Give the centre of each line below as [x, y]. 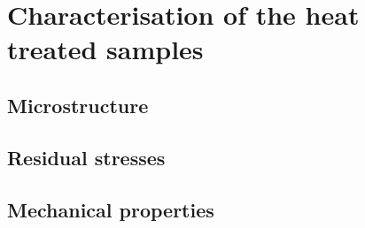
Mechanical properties [111, 209]
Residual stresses [86, 157]
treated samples [105, 49]
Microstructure [78, 105]
